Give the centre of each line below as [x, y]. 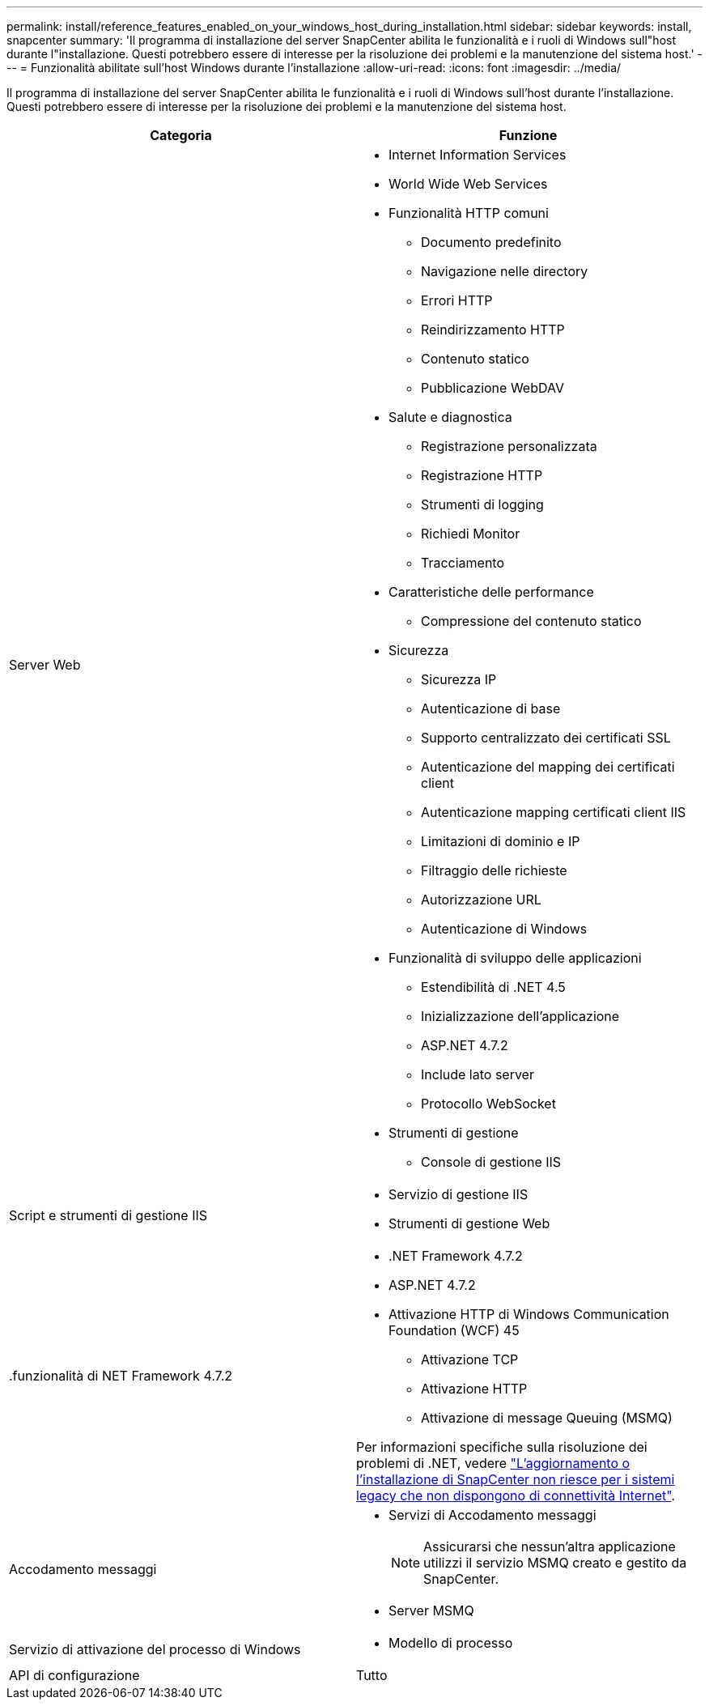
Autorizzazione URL [481, 900]
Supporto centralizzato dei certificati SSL [546, 738]
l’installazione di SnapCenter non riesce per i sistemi [516, 1479]
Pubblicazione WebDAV [492, 388]
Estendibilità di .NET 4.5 [493, 987]
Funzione [528, 135]
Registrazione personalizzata [509, 446]
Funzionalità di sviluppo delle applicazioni [515, 958]
